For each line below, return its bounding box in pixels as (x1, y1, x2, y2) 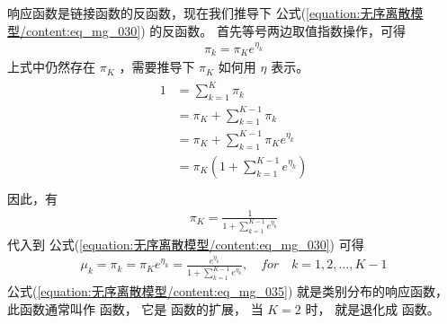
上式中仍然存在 (7, 57, 95, 76)
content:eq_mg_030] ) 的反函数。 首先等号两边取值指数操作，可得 (25, 21, 406, 39)
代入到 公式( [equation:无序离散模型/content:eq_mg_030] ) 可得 (7, 234, 364, 253)
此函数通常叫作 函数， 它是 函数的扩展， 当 (7, 299, 264, 318)
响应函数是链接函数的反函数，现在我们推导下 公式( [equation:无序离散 (7, 4, 411, 22)
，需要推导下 (119, 57, 195, 76)
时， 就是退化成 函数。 (305, 299, 440, 318)
